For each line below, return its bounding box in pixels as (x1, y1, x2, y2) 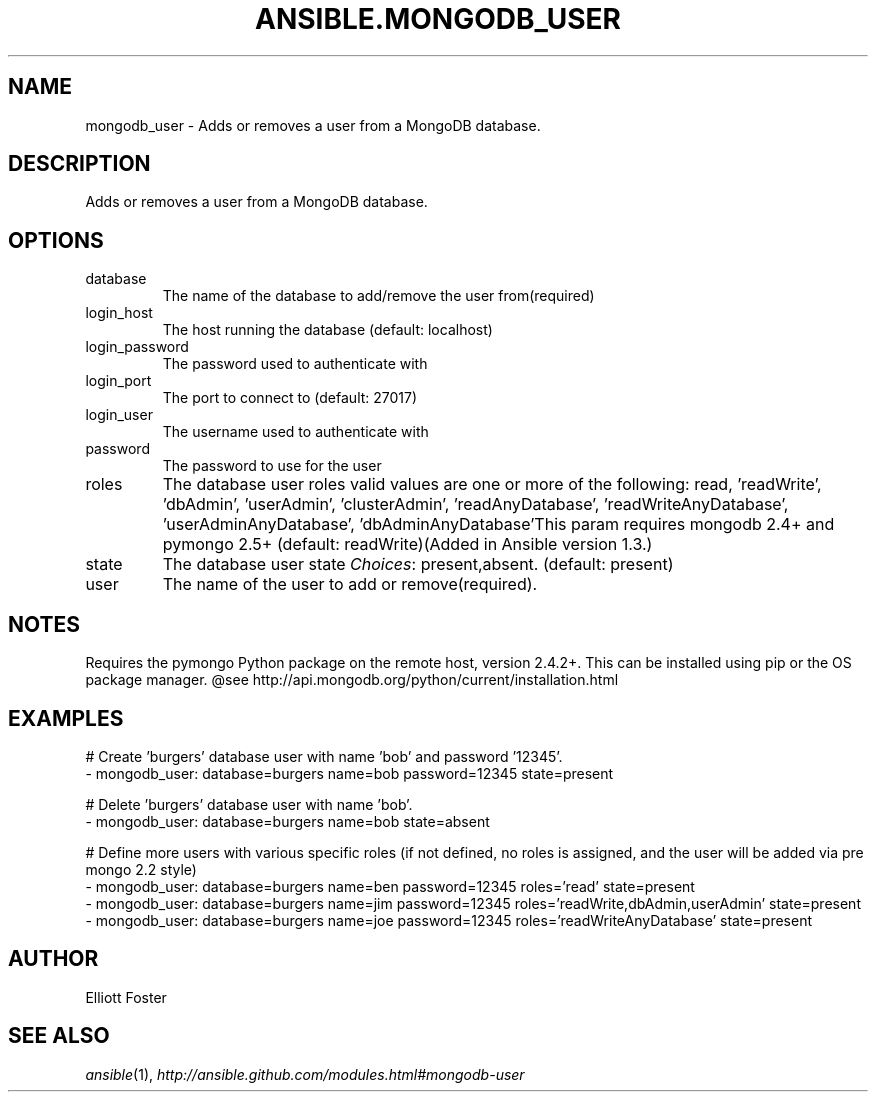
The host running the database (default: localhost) (162, 321, 493, 339)
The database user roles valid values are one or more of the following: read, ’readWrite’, (162, 474, 822, 495)
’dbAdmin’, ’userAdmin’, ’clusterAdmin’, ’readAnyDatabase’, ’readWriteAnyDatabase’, (162, 494, 789, 515)
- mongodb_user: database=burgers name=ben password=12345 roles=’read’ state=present (85, 877, 695, 895)
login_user (85, 406, 153, 424)
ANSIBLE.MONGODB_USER (255, 2, 621, 36)
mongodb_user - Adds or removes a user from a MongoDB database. (85, 116, 541, 134)
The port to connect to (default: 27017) (162, 389, 418, 407)
